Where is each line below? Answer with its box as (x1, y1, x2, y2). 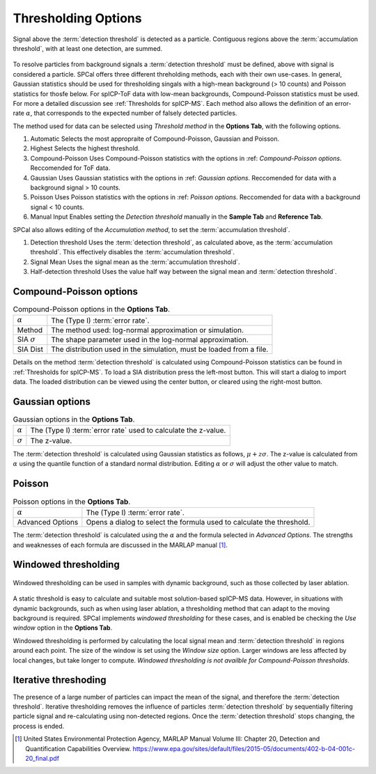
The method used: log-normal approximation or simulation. (51, 325, 244, 334)
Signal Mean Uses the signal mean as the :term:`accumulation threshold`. (30, 258, 240, 266)
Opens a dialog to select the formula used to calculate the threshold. (86, 518, 311, 527)
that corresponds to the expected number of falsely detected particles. (33, 109, 237, 118)
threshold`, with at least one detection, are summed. (13, 44, 163, 52)
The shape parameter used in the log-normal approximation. (51, 335, 249, 344)
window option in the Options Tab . (13, 624, 113, 632)
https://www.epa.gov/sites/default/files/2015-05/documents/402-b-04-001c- (132, 744, 355, 752)
